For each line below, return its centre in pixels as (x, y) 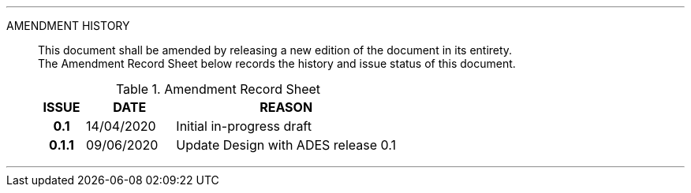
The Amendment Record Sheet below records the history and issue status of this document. (277, 63)
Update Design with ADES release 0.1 (286, 145)
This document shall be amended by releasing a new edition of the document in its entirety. (275, 50)
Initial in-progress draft (244, 126)
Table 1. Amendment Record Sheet (218, 89)
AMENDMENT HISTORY (68, 26)
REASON (286, 107)
